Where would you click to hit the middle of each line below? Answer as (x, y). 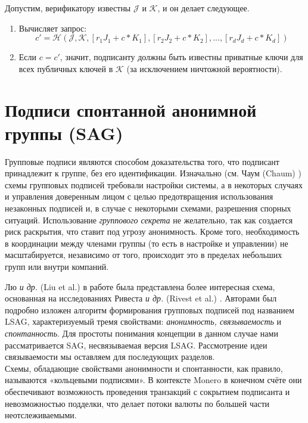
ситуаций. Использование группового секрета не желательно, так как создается (149, 220)
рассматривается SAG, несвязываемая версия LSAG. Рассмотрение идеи (136, 345)
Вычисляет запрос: (53, 28)
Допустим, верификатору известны (68, 8)
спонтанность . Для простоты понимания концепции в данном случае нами (141, 333)
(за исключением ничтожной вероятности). (204, 68)
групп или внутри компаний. (57, 267)
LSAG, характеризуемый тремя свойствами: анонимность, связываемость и (143, 321)
